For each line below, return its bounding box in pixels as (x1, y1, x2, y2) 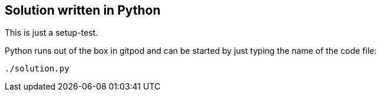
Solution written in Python (5, 3, 161, 18)
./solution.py (5, 64, 69, 74)
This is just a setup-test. (5, 28, 98, 38)
